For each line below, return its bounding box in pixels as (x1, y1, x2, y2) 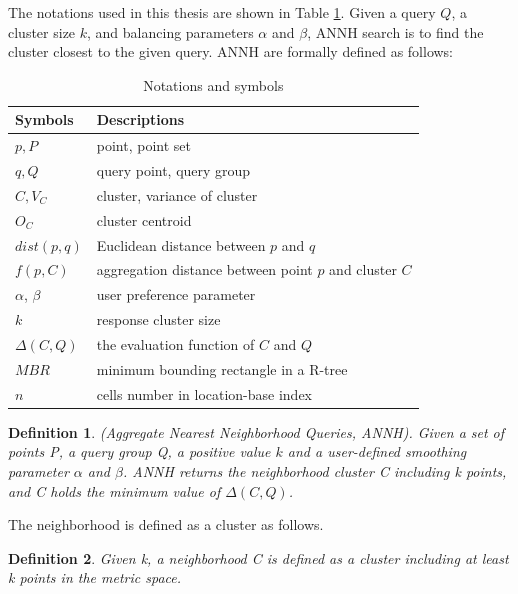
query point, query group (96, 160, 251, 181)
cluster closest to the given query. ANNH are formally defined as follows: (8, 41, 454, 62)
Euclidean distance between (96, 234, 266, 255)
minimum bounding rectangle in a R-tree (96, 358, 348, 379)
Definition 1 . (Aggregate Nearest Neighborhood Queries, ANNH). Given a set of (8, 421, 505, 442)
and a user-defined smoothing (287, 441, 467, 462)
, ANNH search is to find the (307, 21, 484, 42)
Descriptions (96, 109, 185, 130)
